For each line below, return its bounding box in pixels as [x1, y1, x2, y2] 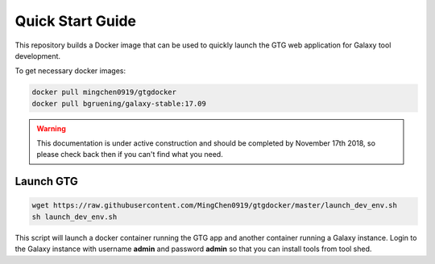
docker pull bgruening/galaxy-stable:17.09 [31, 99, 207, 108]
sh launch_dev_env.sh [31, 212, 118, 221]
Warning [36, 123, 66, 133]
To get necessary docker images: [14, 66, 126, 76]
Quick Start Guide [14, 12, 137, 30]
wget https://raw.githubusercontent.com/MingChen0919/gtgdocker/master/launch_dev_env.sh [31, 201, 398, 210]
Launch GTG [14, 175, 78, 188]
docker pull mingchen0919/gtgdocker [31, 88, 177, 97]
